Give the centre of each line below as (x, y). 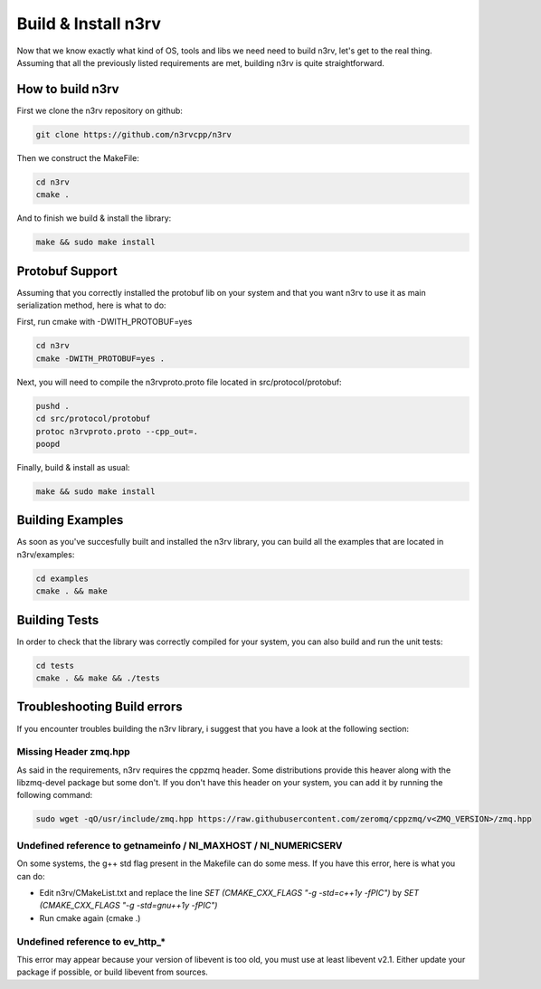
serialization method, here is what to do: (91, 305)
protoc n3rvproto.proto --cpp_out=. (117, 431)
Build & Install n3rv (89, 24)
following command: (55, 795)
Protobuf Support (67, 271)
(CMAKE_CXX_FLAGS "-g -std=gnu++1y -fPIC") (128, 906)
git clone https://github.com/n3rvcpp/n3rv (134, 134)
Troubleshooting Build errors (100, 707)
